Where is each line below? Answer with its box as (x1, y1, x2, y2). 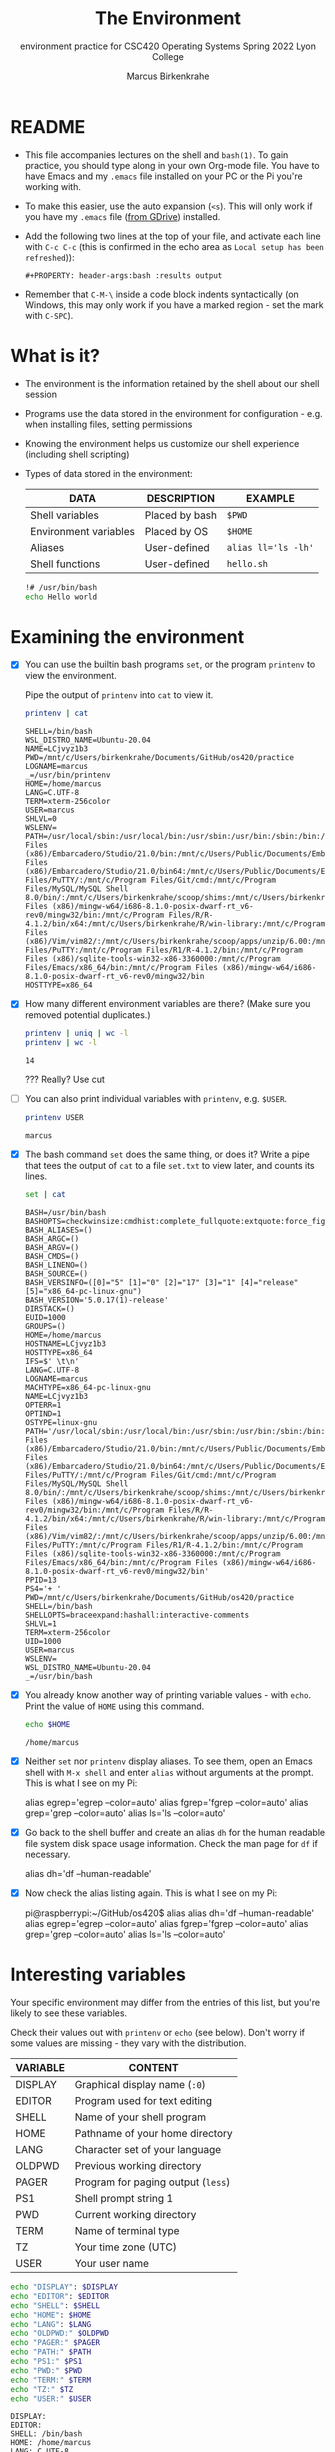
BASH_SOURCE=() (24, 1268, 89, 1279)
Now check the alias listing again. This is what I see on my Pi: (24, 1887, 278, 1899)
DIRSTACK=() (24, 1303, 75, 1314)
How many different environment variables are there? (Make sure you (24, 998, 311, 1010)
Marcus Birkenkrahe (126, 70, 210, 82)
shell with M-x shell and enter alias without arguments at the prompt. (24, 1766, 314, 1778)
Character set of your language (74, 2143, 222, 2156)
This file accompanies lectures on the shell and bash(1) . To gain (24, 148, 289, 161)
